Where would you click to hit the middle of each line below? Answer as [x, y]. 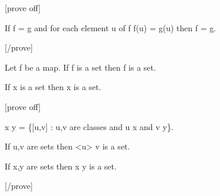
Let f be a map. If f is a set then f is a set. [80, 67]
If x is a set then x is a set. [53, 87]
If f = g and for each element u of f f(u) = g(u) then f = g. [111, 27]
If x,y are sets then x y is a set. [61, 166]
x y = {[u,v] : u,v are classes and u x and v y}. [89, 126]
